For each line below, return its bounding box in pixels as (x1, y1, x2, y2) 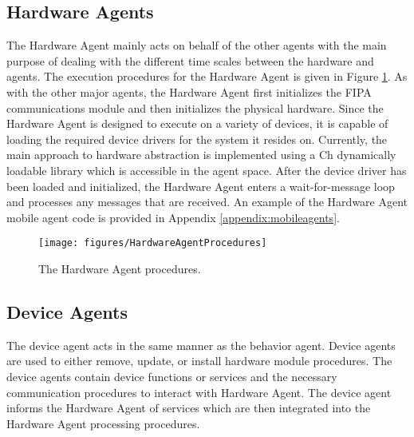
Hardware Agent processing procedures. (6, 415, 200, 431)
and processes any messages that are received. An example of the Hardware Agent (6, 193, 408, 210)
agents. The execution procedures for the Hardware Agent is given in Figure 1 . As (6, 68, 408, 85)
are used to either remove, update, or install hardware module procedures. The (6, 352, 392, 369)
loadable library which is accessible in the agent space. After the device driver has (6, 161, 407, 178)
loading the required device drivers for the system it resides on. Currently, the (6, 130, 388, 147)
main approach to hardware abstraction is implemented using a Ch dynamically (6, 146, 396, 163)
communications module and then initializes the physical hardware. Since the (6, 99, 384, 116)
